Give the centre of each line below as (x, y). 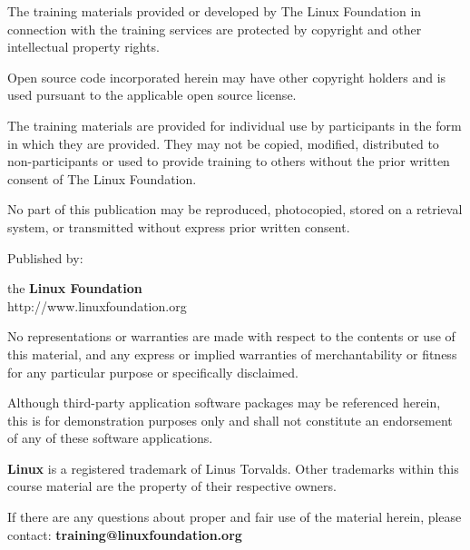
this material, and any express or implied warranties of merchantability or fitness (232, 354)
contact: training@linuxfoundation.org (125, 534)
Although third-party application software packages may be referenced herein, (224, 403)
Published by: (45, 257)
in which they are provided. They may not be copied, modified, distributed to (223, 143)
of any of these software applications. (110, 438)
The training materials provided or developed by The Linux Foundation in (215, 11)
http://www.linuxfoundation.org (97, 305)
